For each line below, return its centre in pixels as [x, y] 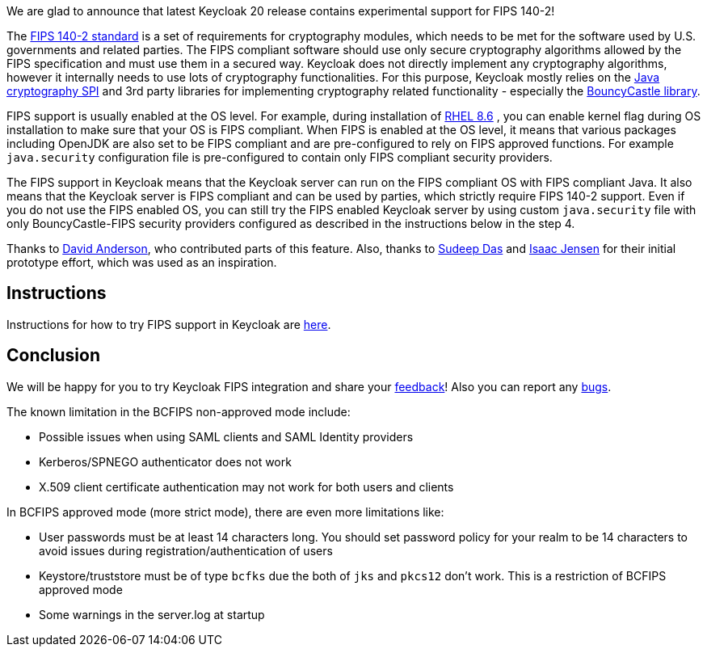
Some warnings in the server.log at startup [152, 614]
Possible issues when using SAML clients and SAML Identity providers [226, 436]
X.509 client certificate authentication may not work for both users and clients [246, 487]
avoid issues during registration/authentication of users [186, 550]
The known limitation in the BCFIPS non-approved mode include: [179, 411]
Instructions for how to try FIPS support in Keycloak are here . [169, 324]
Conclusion [54, 356]
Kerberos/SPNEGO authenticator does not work [165, 461]
